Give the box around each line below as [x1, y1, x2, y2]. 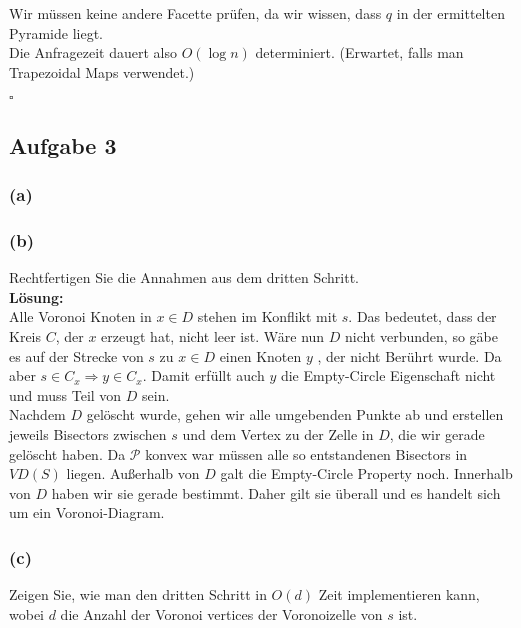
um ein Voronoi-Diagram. [9, 502, 165, 523]
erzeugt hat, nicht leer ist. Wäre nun [101, 326, 325, 346]
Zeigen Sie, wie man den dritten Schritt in [9, 584, 267, 605]
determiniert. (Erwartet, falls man [255, 42, 464, 63]
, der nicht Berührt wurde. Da [317, 345, 502, 366]
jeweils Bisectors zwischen [9, 423, 167, 444]
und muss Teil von [9, 384, 122, 405]
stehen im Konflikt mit [197, 306, 338, 327]
